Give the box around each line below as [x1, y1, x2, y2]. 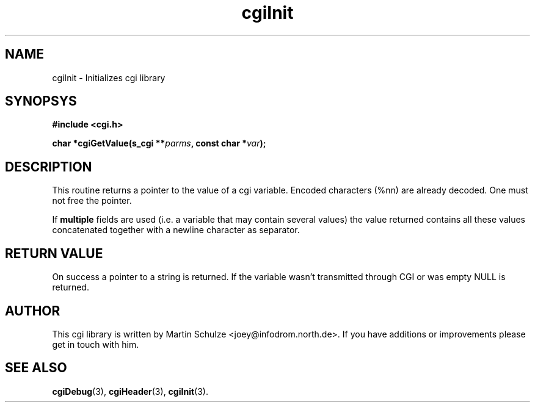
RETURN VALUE [5, 245, 103, 261]
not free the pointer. [52, 195, 132, 206]
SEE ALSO [5, 360, 67, 376]
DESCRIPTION [5, 159, 92, 175]
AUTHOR [5, 303, 60, 319]
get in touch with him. [52, 339, 139, 350]
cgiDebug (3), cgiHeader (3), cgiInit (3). [52, 386, 208, 397]
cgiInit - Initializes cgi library [52, 72, 166, 83]
